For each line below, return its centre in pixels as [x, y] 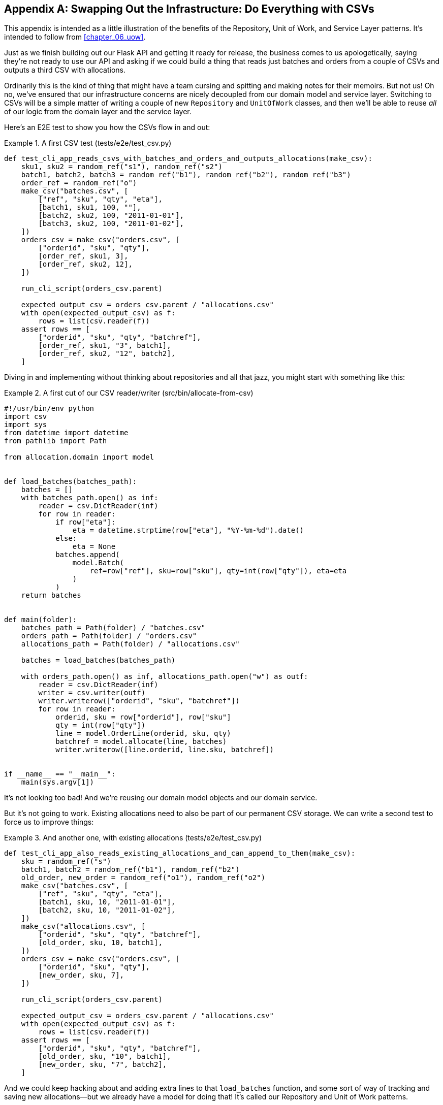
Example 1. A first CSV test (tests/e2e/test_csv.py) [88, 143]
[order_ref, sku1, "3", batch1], [105, 346]
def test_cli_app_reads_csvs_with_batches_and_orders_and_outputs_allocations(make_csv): [188, 159]
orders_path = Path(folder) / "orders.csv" [109, 636]
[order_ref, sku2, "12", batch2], [107, 354]
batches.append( [88, 555]
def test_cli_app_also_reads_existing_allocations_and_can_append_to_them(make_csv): [180, 853]
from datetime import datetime [66, 433]
